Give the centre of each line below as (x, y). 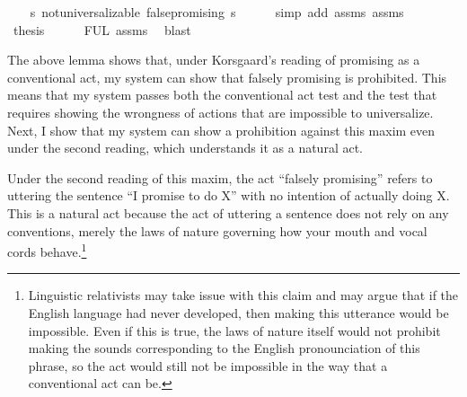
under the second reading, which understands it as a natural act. (185, 148)
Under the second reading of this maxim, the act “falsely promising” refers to (220, 177)
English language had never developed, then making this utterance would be (238, 312)
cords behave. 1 (47, 250)
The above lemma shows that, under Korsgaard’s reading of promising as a (214, 60)
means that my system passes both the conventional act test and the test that (222, 95)
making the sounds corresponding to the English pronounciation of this (224, 348)
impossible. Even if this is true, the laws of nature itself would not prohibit (234, 330)
